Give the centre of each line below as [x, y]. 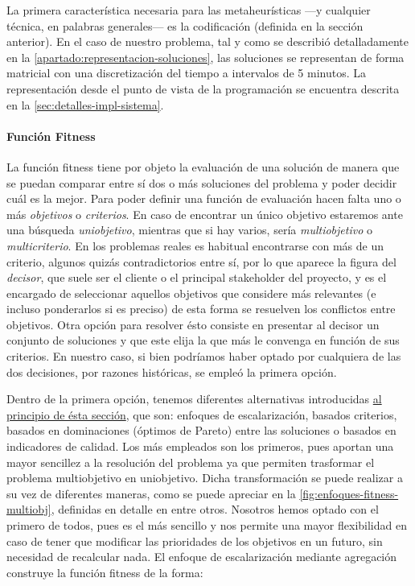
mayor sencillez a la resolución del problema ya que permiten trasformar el [191, 462]
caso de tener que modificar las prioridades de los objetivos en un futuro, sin [195, 541]
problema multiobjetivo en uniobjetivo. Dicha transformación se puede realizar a [205, 478]
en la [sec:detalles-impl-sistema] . [85, 104]
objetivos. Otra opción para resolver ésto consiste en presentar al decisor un [193, 324]
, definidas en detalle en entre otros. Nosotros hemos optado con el [215, 509]
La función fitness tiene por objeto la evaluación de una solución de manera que [203, 166]
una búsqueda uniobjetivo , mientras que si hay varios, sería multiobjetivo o [189, 230]
